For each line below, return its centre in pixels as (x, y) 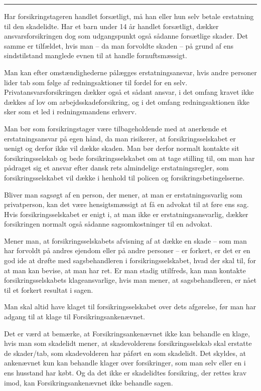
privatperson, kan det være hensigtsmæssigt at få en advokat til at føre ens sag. (126, 204)
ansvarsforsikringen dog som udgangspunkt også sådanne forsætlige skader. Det (126, 36)
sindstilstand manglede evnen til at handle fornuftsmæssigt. (96, 55)
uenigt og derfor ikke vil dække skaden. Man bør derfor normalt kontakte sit (122, 148)
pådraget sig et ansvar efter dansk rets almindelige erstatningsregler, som (116, 168)
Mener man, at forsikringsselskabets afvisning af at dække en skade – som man (125, 240)
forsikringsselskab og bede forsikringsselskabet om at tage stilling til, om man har (129, 158)
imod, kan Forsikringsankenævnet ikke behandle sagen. (89, 382)
